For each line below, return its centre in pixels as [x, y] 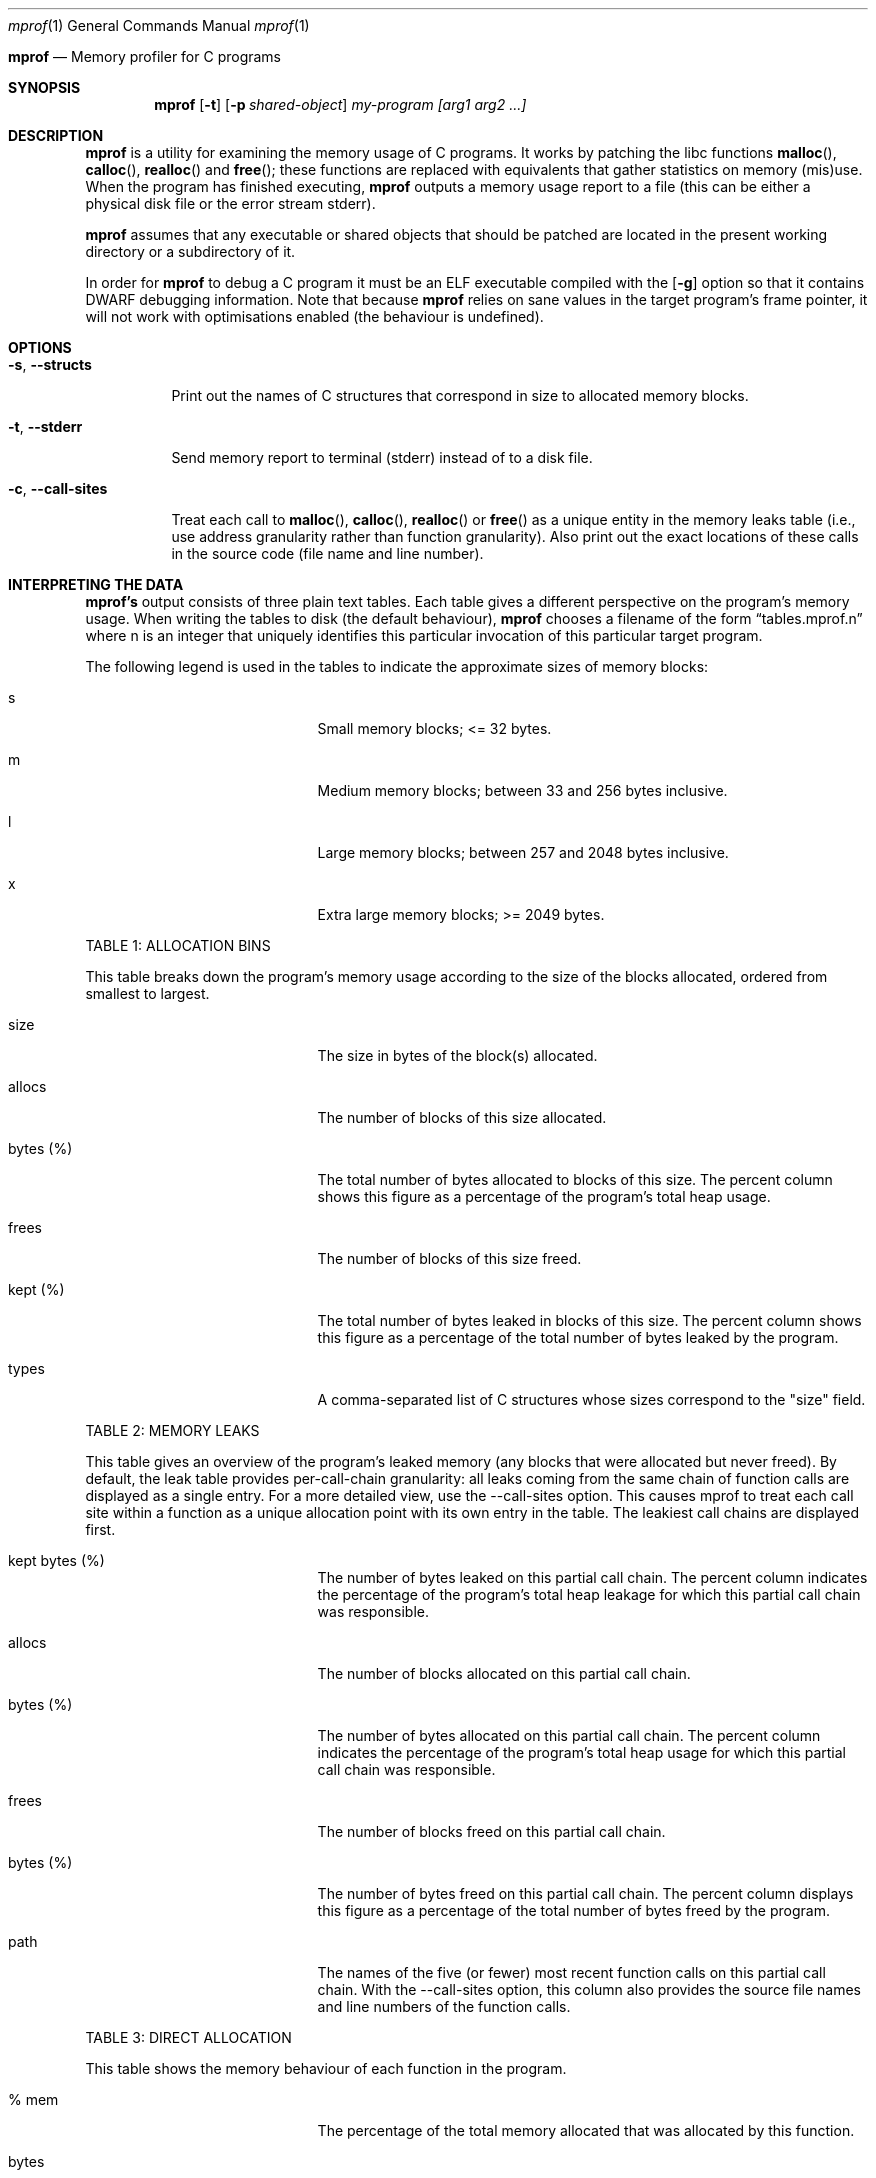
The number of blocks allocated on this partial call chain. [504, 1673]
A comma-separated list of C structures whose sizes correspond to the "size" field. [591, 1399]
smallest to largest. [147, 993]
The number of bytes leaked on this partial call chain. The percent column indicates [592, 1577]
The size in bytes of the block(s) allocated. [457, 1055]
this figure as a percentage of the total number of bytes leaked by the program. [578, 1337]
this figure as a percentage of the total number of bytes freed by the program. [573, 1910]
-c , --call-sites [58, 488]
